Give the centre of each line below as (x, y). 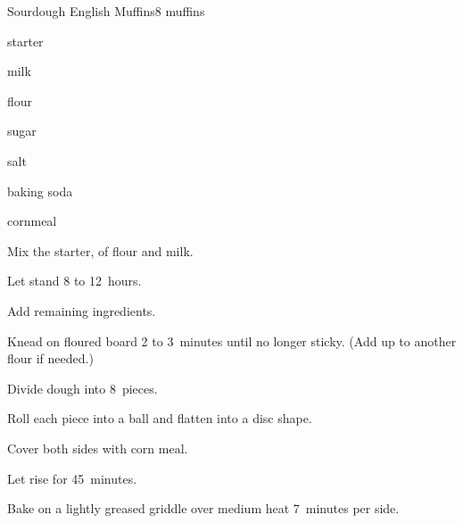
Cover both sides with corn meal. (98, 448)
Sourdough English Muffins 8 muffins (106, 11)
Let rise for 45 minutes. (72, 478)
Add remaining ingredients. (82, 310)
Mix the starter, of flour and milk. (100, 250)
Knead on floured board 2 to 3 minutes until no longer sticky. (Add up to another (232, 340)
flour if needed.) (50, 358)
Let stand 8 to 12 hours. (74, 281)
